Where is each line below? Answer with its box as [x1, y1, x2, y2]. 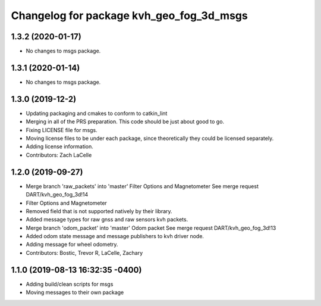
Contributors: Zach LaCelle [26, 151, 92, 158]
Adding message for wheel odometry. [26, 241, 118, 248]
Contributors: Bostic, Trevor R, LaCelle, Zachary [26, 249, 143, 256]
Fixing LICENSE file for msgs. [26, 126, 97, 133]
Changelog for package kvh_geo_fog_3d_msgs [11, 9, 248, 22]
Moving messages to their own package [26, 289, 124, 296]
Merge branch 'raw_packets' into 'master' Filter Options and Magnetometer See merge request [26, 182, 259, 190]
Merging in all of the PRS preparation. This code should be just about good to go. [26, 118, 225, 125]
